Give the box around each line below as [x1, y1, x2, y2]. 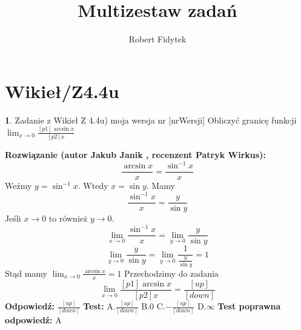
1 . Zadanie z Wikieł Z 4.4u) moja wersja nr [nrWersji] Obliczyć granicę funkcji [5, 113, 297, 126]
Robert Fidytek [128, 33, 187, 45]
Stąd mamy [5, 266, 47, 279]
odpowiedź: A [5, 314, 62, 326]
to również [48, 212, 88, 225]
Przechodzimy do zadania [124, 266, 219, 279]
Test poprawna [217, 300, 281, 312]
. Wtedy [78, 179, 108, 192]
